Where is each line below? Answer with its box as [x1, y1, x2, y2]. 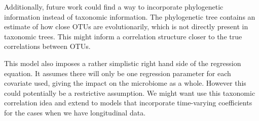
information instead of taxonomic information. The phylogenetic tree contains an [4, 11, 255, 22]
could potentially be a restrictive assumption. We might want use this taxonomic [4, 87, 255, 98]
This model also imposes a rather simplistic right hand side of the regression [4, 57, 241, 68]
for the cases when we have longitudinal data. [4, 107, 146, 117]
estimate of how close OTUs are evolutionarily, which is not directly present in [4, 21, 248, 32]
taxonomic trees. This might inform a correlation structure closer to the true [4, 31, 242, 41]
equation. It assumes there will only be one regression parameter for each [4, 68, 231, 78]
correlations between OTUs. [4, 41, 91, 51]
